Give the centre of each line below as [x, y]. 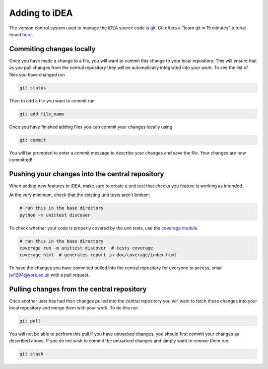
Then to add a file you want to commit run [52, 101]
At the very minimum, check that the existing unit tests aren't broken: [80, 195]
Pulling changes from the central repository [78, 289]
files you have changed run [37, 74]
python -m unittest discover [55, 215]
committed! [21, 159]
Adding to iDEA [41, 13]
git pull [30, 321]
